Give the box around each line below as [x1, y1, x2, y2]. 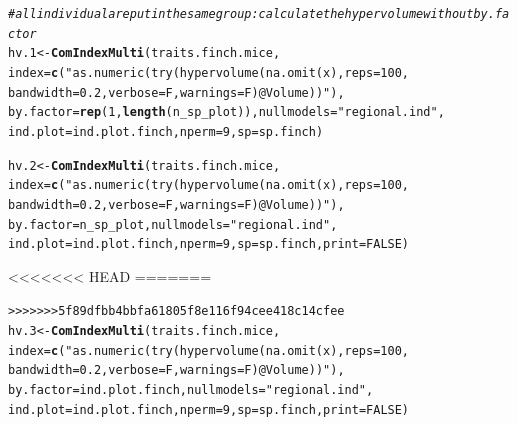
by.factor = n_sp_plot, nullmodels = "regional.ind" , [8, 217, 338, 232]
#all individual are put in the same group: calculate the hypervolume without [8, 7, 474, 21]
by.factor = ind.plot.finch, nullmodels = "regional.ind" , [8, 383, 374, 398]
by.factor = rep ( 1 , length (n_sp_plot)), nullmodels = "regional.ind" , [8, 105, 445, 120]
